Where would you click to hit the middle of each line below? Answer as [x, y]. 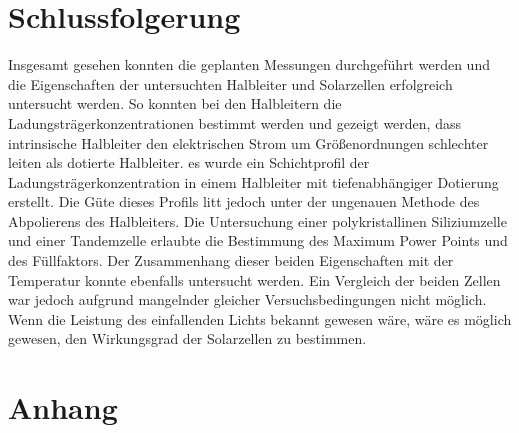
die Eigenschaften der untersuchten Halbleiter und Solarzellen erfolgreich [230, 83]
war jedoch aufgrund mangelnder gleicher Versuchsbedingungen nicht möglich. [247, 299]
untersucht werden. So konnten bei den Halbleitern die [175, 103]
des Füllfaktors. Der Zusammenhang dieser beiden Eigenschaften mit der [231, 260]
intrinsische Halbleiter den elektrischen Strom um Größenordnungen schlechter [248, 142]
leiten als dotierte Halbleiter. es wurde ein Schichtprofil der [189, 162]
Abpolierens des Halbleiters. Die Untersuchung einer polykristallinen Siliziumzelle [257, 220]
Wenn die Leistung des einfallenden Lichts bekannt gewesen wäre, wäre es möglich [260, 318]
